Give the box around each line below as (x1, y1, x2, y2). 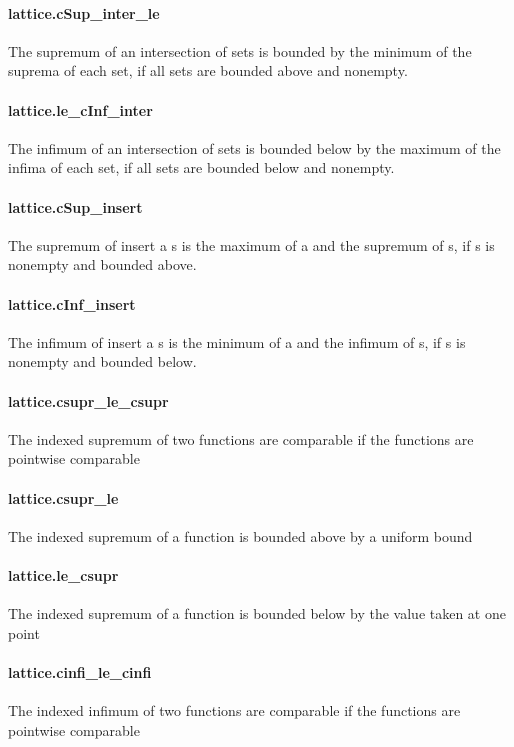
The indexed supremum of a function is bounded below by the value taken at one (8, 603, 506, 624)
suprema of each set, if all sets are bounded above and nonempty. (8, 60, 408, 81)
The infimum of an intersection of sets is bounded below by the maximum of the (8, 137, 501, 158)
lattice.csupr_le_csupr (8, 390, 169, 411)
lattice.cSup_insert (8, 196, 143, 217)
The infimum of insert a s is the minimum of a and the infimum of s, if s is (8, 331, 466, 352)
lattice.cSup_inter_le (8, 2, 160, 23)
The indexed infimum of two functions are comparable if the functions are (8, 700, 461, 721)
